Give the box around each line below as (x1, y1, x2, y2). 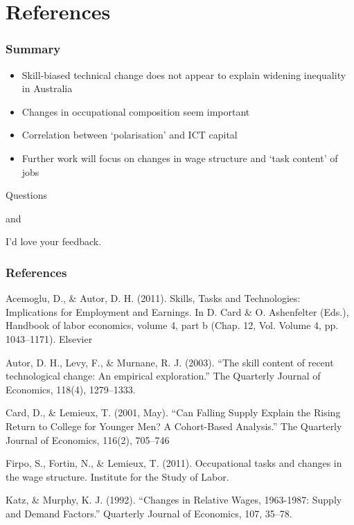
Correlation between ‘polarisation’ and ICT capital (21, 127, 238, 142)
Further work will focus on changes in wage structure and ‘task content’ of (21, 150, 338, 165)
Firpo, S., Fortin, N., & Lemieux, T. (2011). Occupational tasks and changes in (6, 456, 342, 470)
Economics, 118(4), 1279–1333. (6, 382, 136, 396)
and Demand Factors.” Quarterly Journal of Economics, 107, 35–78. (6, 506, 292, 520)
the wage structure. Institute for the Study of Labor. (6, 469, 229, 483)
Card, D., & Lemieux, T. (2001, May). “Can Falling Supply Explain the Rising (6, 405, 341, 420)
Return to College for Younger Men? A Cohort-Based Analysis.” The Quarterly (6, 418, 342, 433)
